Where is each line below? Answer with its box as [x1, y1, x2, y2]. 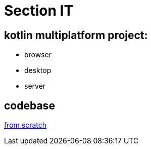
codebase [4, 99, 55, 112]
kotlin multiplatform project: [4, 28, 148, 42]
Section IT [4, 2, 74, 19]
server [24, 82, 46, 91]
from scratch [4, 121, 47, 130]
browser [24, 50, 52, 59]
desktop [24, 66, 52, 75]
